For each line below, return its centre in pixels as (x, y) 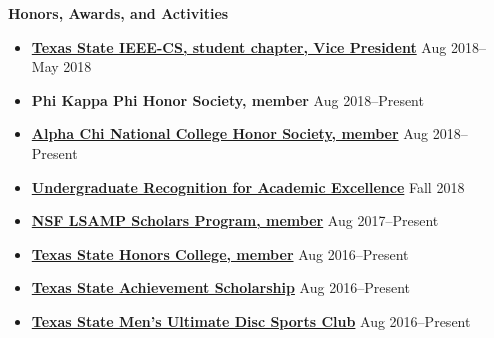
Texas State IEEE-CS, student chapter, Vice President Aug (239, 46)
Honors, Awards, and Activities (118, 13)
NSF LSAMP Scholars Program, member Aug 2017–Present (235, 220)
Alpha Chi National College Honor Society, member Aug (230, 133)
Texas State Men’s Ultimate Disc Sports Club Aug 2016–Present (251, 320)
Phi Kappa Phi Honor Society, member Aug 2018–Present (227, 99)
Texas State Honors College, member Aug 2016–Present (220, 253)
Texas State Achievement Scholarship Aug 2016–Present (220, 287)
